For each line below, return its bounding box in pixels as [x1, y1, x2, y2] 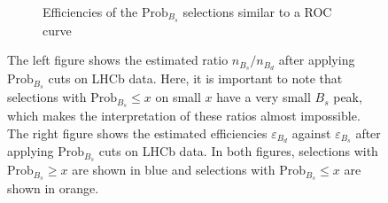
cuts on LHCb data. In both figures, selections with [98, 142, 378, 160]
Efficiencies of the [43, 3, 138, 20]
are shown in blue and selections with [72, 160, 275, 179]
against [291, 123, 331, 142]
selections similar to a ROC [182, 3, 332, 20]
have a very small [216, 88, 311, 106]
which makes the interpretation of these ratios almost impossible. [7, 106, 361, 125]
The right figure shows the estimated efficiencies [7, 123, 268, 142]
